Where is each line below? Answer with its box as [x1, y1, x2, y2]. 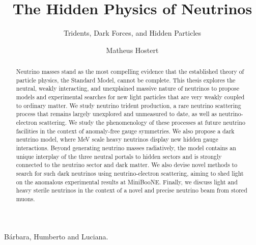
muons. [16, 194, 35, 203]
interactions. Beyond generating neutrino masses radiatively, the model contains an [16, 144, 236, 152]
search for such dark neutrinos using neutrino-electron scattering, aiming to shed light [16, 169, 244, 177]
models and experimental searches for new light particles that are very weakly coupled [16, 93, 245, 101]
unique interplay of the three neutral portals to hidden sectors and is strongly [16, 152, 222, 160]
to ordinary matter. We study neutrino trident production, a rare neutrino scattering [16, 101, 241, 110]
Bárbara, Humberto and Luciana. [4, 231, 108, 241]
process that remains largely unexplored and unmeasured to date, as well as [16, 110, 217, 118]
